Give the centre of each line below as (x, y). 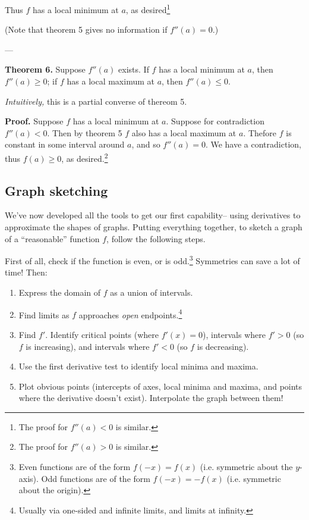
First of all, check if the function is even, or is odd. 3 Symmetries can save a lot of (152, 260)
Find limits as (44, 314)
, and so (146, 144)
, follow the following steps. (156, 238)
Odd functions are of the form (96, 478)
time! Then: (26, 272)
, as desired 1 (148, 9)
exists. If (134, 69)
